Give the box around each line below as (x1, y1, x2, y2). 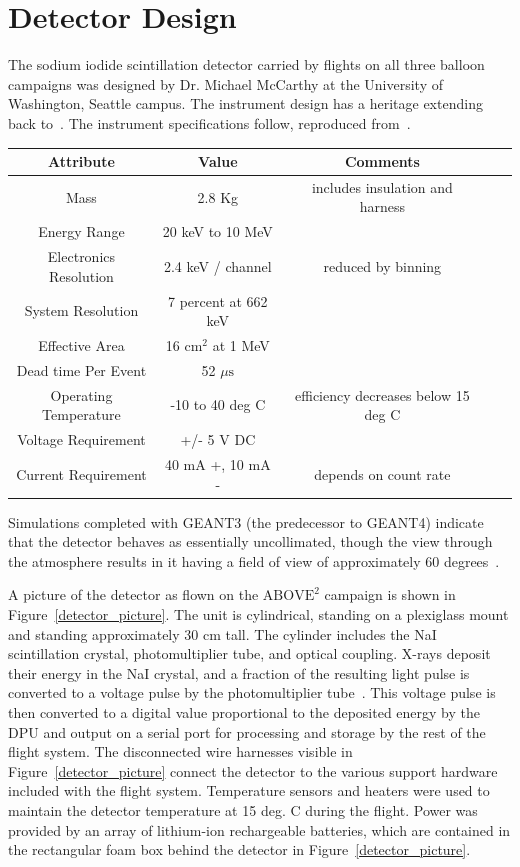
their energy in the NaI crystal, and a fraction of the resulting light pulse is (8, 662, 470, 683)
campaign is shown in (324, 584, 456, 605)
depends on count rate (314, 463, 451, 484)
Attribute (48, 151, 115, 171)
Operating (50, 384, 113, 405)
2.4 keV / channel (163, 255, 272, 276)
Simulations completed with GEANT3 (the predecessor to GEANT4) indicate (8, 511, 484, 532)
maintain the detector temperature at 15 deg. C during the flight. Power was (8, 799, 478, 820)
